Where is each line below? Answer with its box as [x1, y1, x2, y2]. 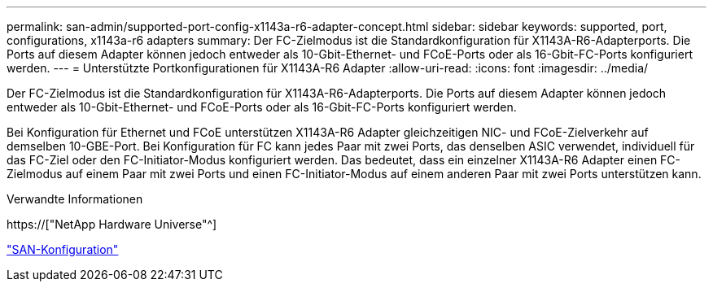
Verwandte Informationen [7, 192, 143, 206]
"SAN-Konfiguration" [7, 242, 119, 256]
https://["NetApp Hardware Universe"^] [7, 217, 217, 231]
